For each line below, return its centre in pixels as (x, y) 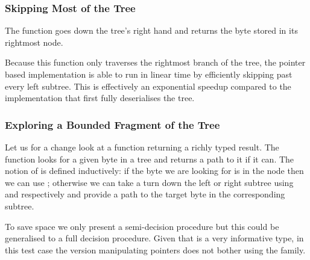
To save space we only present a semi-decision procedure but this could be (142, 226)
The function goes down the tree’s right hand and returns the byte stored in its (151, 30)
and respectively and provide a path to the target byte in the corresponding (145, 194)
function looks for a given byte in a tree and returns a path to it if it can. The (150, 159)
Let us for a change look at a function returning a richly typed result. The (142, 147)
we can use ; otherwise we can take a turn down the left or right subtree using (149, 182)
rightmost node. (34, 42)
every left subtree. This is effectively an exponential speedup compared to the (148, 86)
